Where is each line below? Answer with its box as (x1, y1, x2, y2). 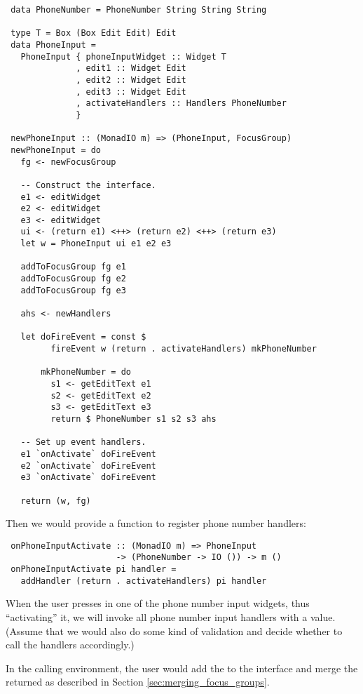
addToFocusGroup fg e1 (20, 262, 126, 272)
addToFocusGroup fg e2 (20, 274, 126, 284)
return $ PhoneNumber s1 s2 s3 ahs (50, 413, 217, 424)
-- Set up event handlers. (20, 437, 146, 448)
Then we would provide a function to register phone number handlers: (6, 516, 306, 530)
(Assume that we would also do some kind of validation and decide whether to (6, 623, 343, 638)
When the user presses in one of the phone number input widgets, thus (6, 596, 310, 610)
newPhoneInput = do (11, 145, 102, 155)
